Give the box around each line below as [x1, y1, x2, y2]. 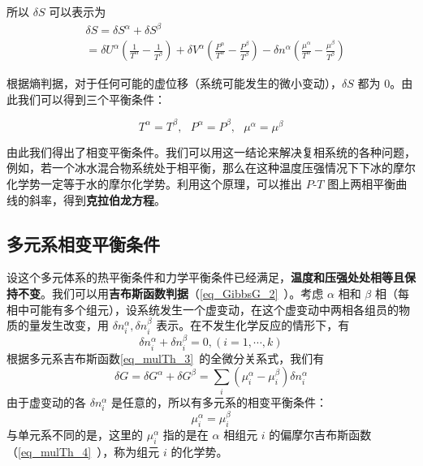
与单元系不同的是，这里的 [6, 426, 143, 443]
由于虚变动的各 [6, 393, 86, 410]
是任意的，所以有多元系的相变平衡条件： [111, 393, 328, 410]
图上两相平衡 [327, 175, 396, 192]
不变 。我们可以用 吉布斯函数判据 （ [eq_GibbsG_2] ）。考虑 [17, 285, 324, 302]
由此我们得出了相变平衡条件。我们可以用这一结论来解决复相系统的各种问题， [6, 143, 416, 160]
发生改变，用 [40, 317, 109, 334]
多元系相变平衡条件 [6, 231, 160, 256]
